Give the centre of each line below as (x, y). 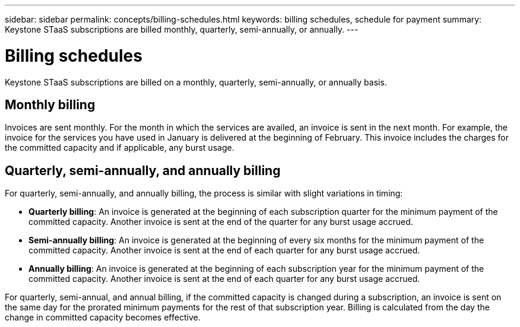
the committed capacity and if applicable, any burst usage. (120, 148)
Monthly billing (50, 104)
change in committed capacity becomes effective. (103, 318)
